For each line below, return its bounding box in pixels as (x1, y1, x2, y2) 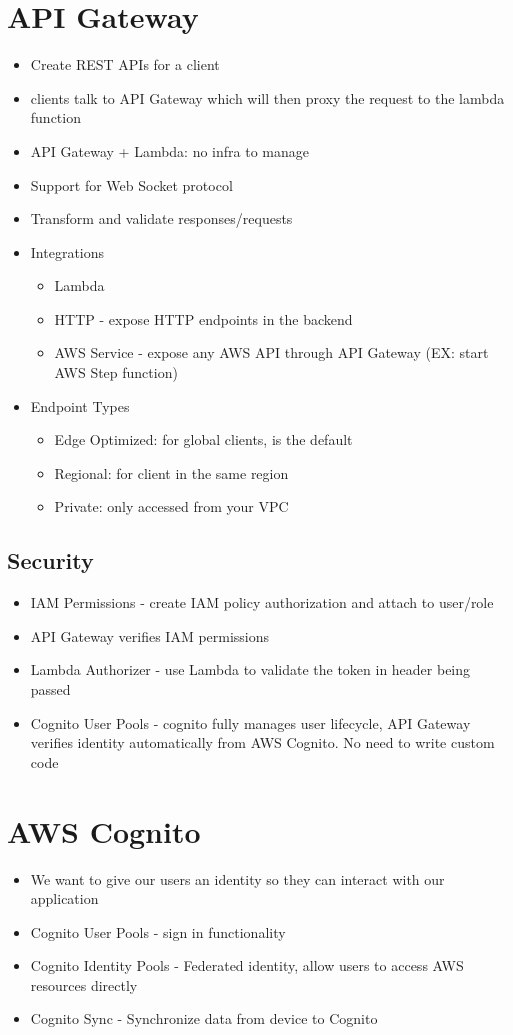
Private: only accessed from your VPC (54, 496, 289, 517)
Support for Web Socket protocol (30, 174, 233, 195)
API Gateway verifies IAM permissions (30, 625, 270, 646)
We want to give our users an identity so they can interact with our (30, 868, 445, 889)
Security (7, 545, 94, 576)
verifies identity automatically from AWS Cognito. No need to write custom (30, 732, 495, 753)
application (30, 888, 99, 909)
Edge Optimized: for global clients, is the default (54, 429, 353, 450)
